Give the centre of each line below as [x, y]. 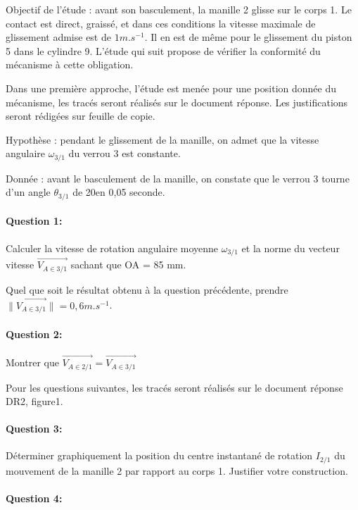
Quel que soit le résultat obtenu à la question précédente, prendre [147, 289]
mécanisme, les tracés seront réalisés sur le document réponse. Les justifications [177, 102]
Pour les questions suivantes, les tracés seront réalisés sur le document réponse [174, 387]
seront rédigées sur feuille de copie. [81, 116]
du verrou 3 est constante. [124, 153]
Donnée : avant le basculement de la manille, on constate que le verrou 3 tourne [178, 178]
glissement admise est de [58, 37]
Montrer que [32, 362]
